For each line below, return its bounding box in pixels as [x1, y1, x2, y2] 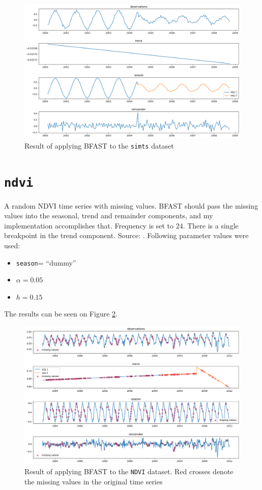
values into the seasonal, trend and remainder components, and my [4, 210, 213, 221]
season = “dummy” [16, 257, 76, 268]
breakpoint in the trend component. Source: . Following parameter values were [4, 230, 249, 241]
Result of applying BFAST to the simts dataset [24, 140, 174, 151]
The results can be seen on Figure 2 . [4, 308, 118, 319]
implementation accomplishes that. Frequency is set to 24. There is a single [4, 220, 239, 230]
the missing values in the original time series [24, 476, 163, 486]
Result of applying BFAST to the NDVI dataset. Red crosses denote [24, 466, 234, 476]
